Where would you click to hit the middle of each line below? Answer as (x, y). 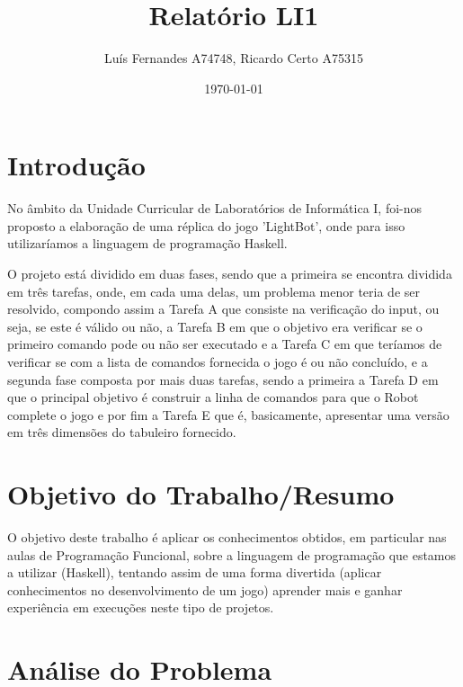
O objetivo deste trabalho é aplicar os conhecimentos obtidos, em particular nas (227, 537)
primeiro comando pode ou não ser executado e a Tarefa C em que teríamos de (225, 344)
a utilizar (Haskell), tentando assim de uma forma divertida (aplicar (195, 572)
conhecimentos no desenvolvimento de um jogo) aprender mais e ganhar (205, 589)
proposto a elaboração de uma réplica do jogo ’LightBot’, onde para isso (206, 225)
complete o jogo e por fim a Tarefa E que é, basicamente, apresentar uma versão (228, 414)
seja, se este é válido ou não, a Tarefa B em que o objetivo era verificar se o (215, 326)
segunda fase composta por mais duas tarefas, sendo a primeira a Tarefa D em (223, 379)
